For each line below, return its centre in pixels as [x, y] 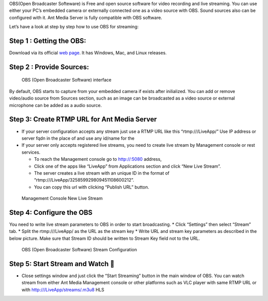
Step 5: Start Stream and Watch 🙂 [62, 264]
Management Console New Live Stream [62, 199]
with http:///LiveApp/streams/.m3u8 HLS [63, 290]
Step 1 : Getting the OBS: [48, 41]
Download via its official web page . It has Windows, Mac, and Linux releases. [88, 53]
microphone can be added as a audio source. [55, 105]
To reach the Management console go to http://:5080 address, [98, 159]
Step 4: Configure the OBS [51, 212]
